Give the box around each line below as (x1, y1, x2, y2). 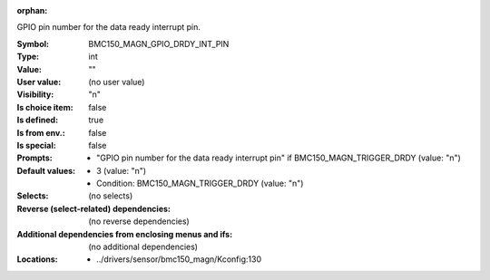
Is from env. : (16, 127, 65, 138)
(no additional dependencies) (88, 241, 199, 253)
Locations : (16, 254, 58, 265)
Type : (16, 51, 40, 63)
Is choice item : (16, 101, 73, 112)
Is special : (16, 140, 56, 150)
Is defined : (16, 114, 59, 126)
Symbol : (16, 38, 50, 49)
